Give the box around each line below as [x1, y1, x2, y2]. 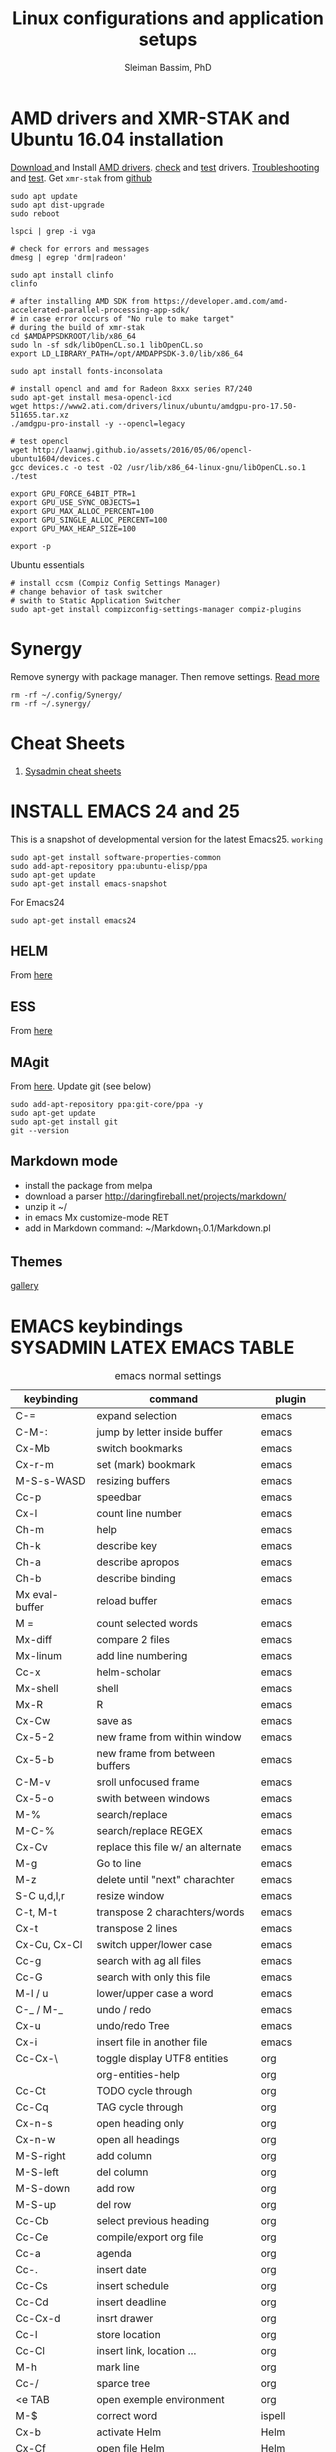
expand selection [96, 1409, 178, 1423]
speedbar [96, 1490, 142, 1504]
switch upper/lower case [96, 1938, 213, 1952]
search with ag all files [96, 1954, 202, 1968]
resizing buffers [96, 1474, 171, 1488]
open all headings [96, 2133, 180, 2147]
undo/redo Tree [96, 2019, 170, 2033]
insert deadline [96, 2295, 167, 2309]
